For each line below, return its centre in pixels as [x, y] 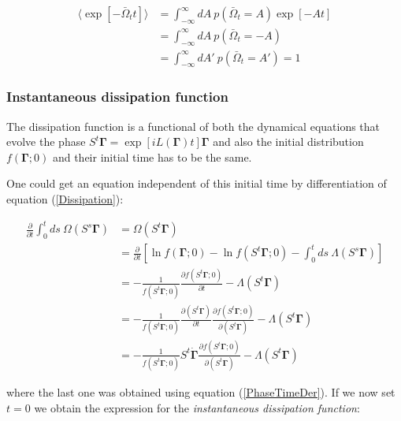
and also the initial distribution [288, 142]
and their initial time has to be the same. [152, 156]
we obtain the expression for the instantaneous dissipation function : [197, 407]
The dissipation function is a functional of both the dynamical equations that [193, 126]
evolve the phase [46, 142]
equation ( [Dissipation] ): [65, 199]
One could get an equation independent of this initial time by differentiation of [197, 183]
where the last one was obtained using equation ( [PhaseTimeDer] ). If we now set [201, 392]
